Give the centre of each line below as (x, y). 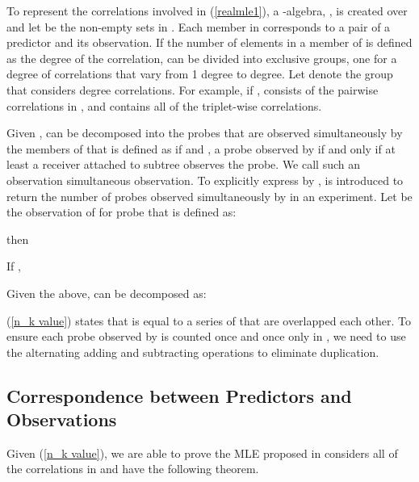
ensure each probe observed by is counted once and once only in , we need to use (206, 336)
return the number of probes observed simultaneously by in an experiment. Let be (209, 196)
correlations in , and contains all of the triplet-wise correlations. (164, 105)
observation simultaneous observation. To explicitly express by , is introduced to (205, 180)
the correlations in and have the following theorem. (133, 469)
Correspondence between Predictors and (179, 395)
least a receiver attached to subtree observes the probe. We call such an (184, 164)
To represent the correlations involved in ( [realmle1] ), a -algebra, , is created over (207, 10)
